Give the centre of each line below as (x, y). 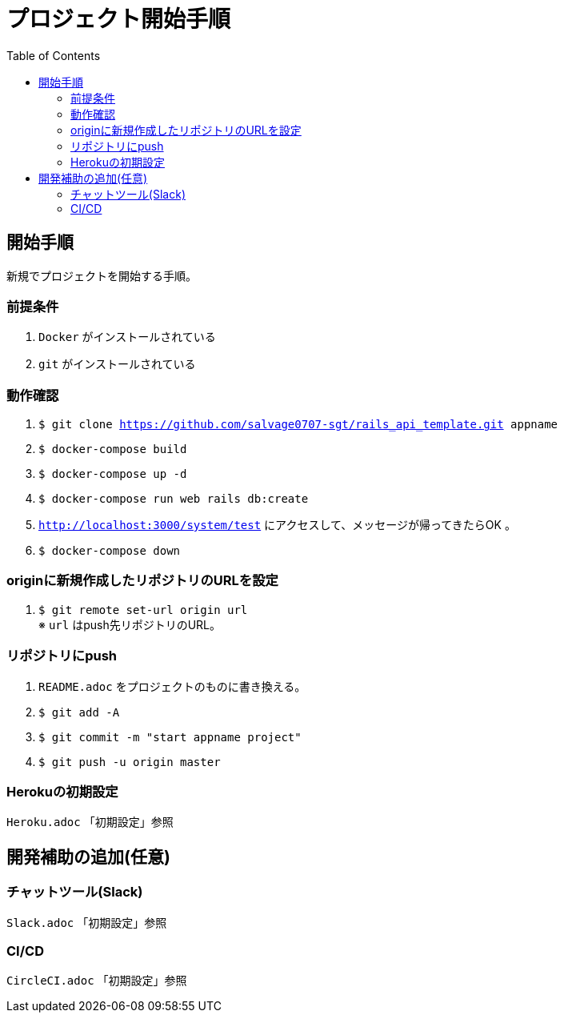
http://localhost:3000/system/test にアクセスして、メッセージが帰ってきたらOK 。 (277, 525)
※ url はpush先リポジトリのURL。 (130, 624)
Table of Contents (54, 55)
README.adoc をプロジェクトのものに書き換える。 (172, 686)
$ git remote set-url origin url (143, 610)
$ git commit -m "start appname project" (170, 737)
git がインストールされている (117, 364)
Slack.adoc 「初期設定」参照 (87, 922)
